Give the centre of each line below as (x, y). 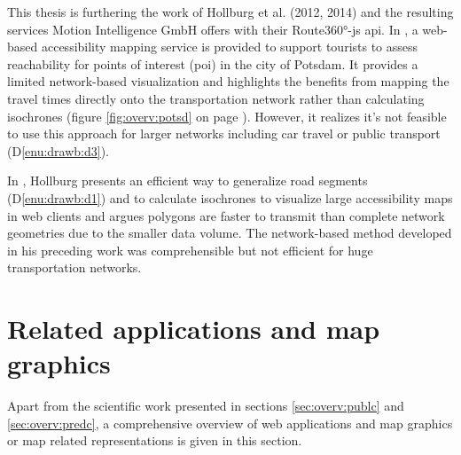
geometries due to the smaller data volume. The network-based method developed (230, 233)
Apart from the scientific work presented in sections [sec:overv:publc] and (206, 406)
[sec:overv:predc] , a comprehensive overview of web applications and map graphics (230, 423)
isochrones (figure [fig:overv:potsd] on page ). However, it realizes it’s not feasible (227, 116)
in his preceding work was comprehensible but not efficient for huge (190, 250)
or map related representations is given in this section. (155, 440)
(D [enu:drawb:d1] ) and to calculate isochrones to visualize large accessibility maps (230, 197)
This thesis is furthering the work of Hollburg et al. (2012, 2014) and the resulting (230, 12)
